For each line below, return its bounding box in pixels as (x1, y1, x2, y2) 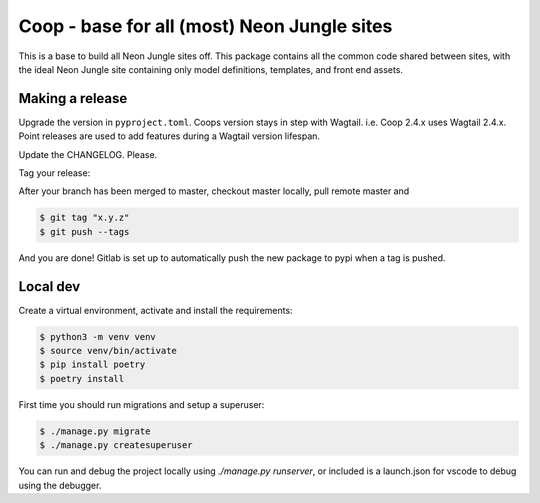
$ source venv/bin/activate (39, 345, 177, 357)
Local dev (18, 278, 81, 295)
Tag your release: (18, 167, 91, 179)
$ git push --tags (39, 226, 130, 237)
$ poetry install (39, 373, 125, 384)
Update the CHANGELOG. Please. (18, 148, 158, 160)
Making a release (18, 90, 128, 107)
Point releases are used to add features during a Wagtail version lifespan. (18, 130, 320, 142)
